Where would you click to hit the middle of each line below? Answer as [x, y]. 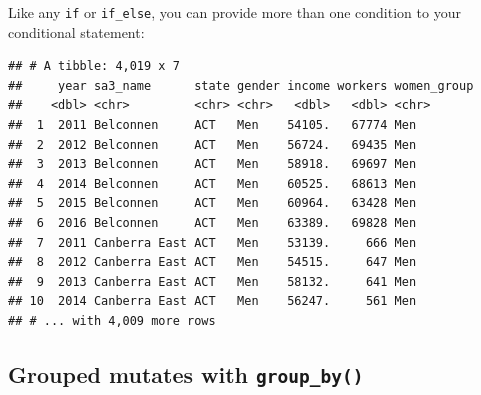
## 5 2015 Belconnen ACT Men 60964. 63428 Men [212, 203]
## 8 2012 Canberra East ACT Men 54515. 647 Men [212, 262]
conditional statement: [76, 31]
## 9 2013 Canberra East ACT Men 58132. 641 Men [212, 281]
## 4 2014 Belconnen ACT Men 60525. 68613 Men [212, 183]
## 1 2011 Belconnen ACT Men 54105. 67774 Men [212, 125]
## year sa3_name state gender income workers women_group [241, 85]
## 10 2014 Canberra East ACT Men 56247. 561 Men [212, 301]
